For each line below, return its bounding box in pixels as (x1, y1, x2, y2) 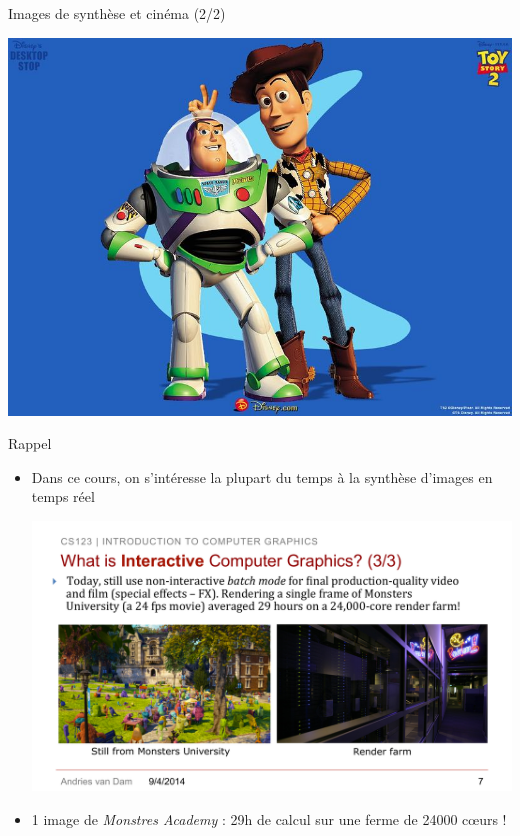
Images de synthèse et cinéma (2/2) (8, 3, 226, 23)
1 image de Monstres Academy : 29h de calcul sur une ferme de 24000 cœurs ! (31, 808, 507, 829)
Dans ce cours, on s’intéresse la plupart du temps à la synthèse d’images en (31, 466, 493, 487)
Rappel (8, 433, 52, 454)
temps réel (31, 486, 95, 507)
